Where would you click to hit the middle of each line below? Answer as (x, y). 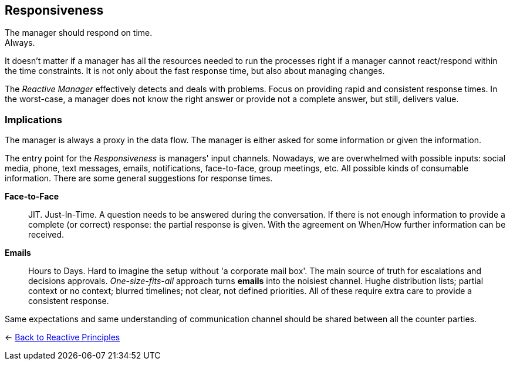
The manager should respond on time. (79, 33)
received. (46, 235)
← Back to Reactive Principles (63, 337)
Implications (33, 119)
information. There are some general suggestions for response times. (139, 178)
